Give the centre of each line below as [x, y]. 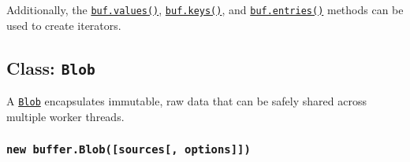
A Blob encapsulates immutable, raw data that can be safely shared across [186, 101]
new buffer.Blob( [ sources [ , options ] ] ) [129, 150]
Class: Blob [51, 67]
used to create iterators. [64, 25]
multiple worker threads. [65, 116]
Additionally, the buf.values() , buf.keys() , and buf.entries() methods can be [205, 9]
